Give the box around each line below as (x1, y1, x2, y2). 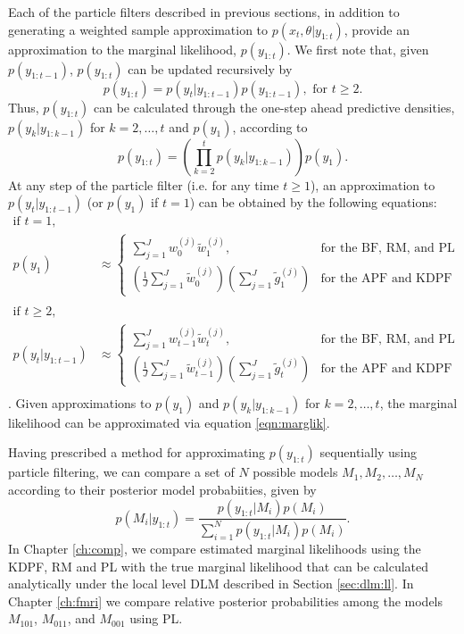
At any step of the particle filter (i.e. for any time (8, 175, 279, 194)
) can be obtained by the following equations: (189, 193, 437, 212)
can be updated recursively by (128, 59, 293, 78)
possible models (253, 463, 338, 481)
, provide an (344, 20, 410, 38)
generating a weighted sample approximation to (8, 20, 269, 38)
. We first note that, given (286, 39, 429, 58)
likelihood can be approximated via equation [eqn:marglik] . (8, 413, 330, 431)
